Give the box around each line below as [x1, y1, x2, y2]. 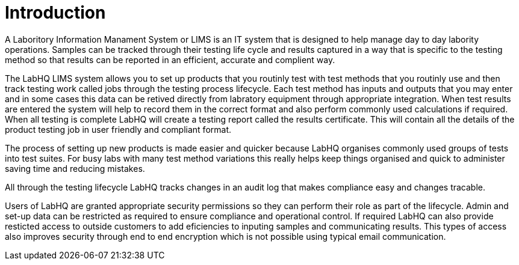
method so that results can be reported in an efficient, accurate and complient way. [5, 54, 335, 65]
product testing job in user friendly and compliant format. [5, 124, 232, 135]
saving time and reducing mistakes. [5, 163, 145, 174]
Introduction [5, 2, 106, 23]
